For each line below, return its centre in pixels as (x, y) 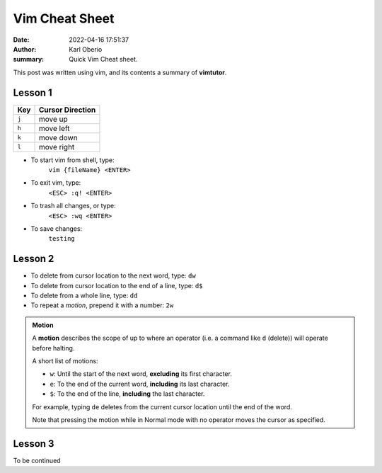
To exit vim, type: (56, 183)
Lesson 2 (34, 259)
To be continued (37, 460)
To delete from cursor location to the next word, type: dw (113, 275)
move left (54, 128)
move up (53, 119)
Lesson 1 (33, 92)
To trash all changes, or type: (73, 206)
